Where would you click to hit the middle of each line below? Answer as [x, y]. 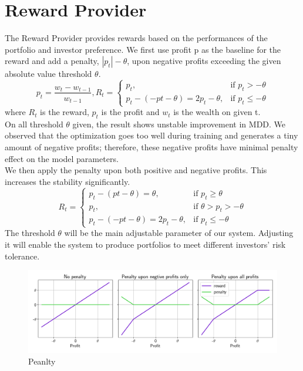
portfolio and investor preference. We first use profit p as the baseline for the [143, 49]
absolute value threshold [48, 74]
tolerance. [22, 256]
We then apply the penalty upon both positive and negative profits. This [136, 170]
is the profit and [130, 112]
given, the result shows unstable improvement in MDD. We [179, 124]
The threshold [30, 233]
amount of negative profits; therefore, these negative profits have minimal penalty [151, 147]
